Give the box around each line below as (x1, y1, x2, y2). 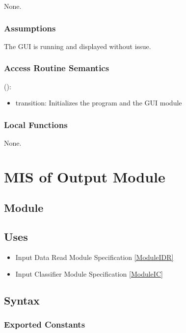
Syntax (4, 292, 40, 307)
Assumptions (4, 22, 56, 34)
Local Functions (4, 118, 68, 130)
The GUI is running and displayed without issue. (4, 41, 151, 51)
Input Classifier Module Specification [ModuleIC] (15, 268, 163, 279)
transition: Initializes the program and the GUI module (15, 98, 182, 108)
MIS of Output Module (4, 166, 165, 186)
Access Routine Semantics (4, 62, 109, 74)
